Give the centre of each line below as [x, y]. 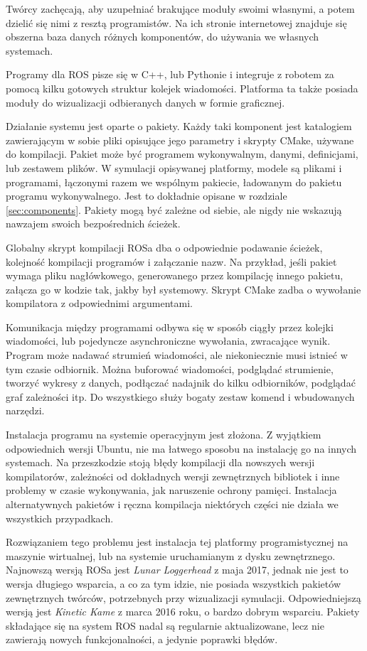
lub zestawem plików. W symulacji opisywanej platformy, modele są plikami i [174, 167]
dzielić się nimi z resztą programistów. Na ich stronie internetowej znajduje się [176, 22]
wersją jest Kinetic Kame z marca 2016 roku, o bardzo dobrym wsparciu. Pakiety [183, 612]
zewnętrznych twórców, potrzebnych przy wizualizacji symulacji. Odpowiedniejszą [183, 597]
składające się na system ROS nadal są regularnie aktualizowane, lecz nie [165, 625]
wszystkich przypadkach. [60, 518]
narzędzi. [25, 410]
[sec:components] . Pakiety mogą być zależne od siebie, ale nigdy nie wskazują [174, 209]
